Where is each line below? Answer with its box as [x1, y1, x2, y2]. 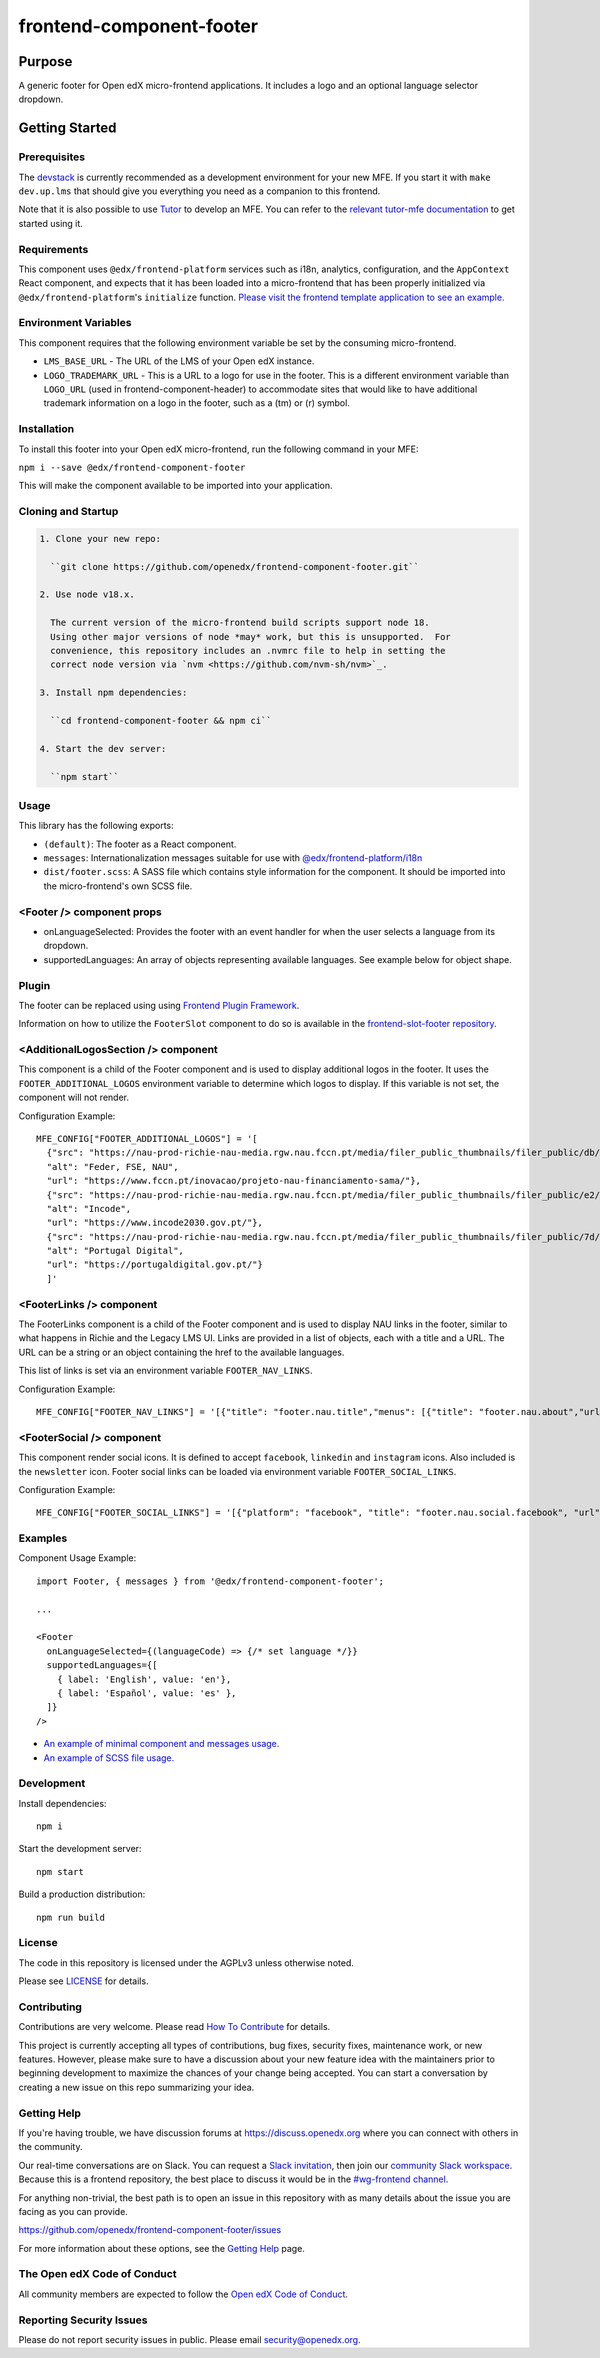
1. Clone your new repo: [39, 533, 162, 544]
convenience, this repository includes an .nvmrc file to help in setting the [50, 645, 446, 656]
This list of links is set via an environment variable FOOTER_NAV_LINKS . [18, 1365, 313, 1377]
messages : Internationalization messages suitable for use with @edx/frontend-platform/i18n [43, 852, 423, 864]
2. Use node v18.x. [39, 589, 135, 600]
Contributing [18, 2000, 82, 2014]
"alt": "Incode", [46, 1203, 132, 1214]
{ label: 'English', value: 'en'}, [56, 1673, 232, 1685]
